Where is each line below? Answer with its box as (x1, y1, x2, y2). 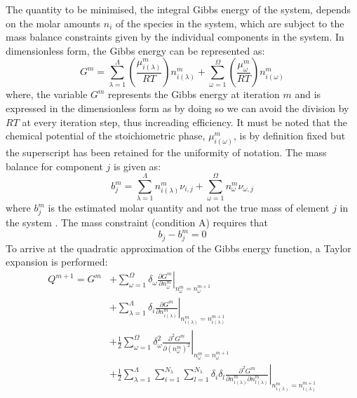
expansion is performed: (6, 254, 108, 269)
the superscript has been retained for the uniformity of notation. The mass (6, 145, 327, 160)
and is (295, 87, 321, 102)
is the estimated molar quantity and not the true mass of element (48, 200, 330, 215)
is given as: (113, 158, 161, 173)
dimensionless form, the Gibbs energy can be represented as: (6, 43, 265, 57)
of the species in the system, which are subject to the (115, 15, 344, 30)
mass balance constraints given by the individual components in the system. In (6, 29, 344, 44)
